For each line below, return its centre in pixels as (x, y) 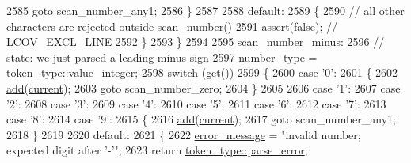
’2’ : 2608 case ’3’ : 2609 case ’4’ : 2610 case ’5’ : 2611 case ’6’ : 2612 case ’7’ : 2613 (196, 103)
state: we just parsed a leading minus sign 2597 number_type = (162, 57)
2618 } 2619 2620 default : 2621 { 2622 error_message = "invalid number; (184, 134)
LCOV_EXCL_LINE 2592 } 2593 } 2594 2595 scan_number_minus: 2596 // (196, 42)
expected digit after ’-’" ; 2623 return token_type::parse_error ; (157, 150)
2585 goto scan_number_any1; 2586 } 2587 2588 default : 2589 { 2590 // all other (205, 10)
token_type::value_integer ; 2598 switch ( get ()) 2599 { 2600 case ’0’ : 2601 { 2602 (202, 72)
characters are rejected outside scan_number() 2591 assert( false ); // (172, 26)
